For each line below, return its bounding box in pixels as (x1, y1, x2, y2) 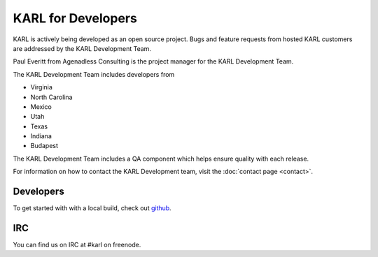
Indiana (30, 132, 52, 140)
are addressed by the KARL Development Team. (13, 44, 152, 52)
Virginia (30, 83, 52, 91)
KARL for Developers (13, 10, 138, 26)
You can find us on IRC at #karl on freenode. (13, 241, 141, 249)
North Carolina (30, 93, 73, 101)
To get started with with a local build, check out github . (13, 204, 171, 212)
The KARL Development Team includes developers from (13, 70, 175, 78)
